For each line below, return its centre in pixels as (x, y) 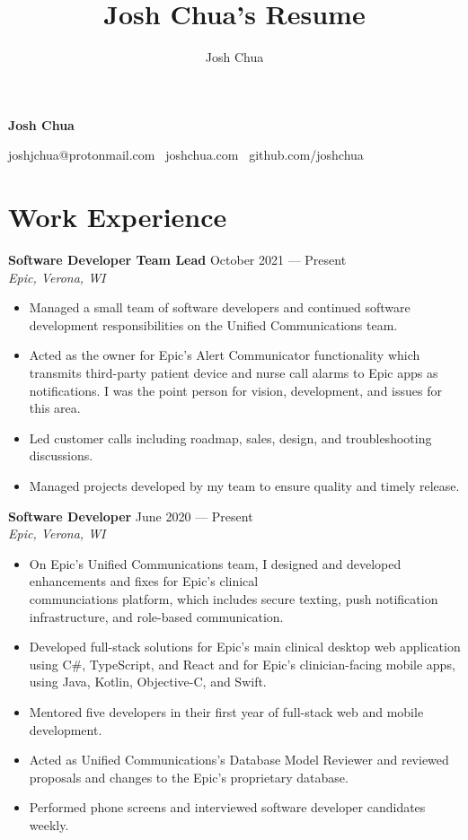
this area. (55, 408)
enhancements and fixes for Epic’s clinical (144, 581)
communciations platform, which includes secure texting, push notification (234, 598)
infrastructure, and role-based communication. (156, 616)
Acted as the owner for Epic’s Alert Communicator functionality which (225, 355)
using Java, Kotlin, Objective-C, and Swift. (148, 682)
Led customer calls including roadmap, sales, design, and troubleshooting (230, 437)
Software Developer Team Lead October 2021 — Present (177, 260)
